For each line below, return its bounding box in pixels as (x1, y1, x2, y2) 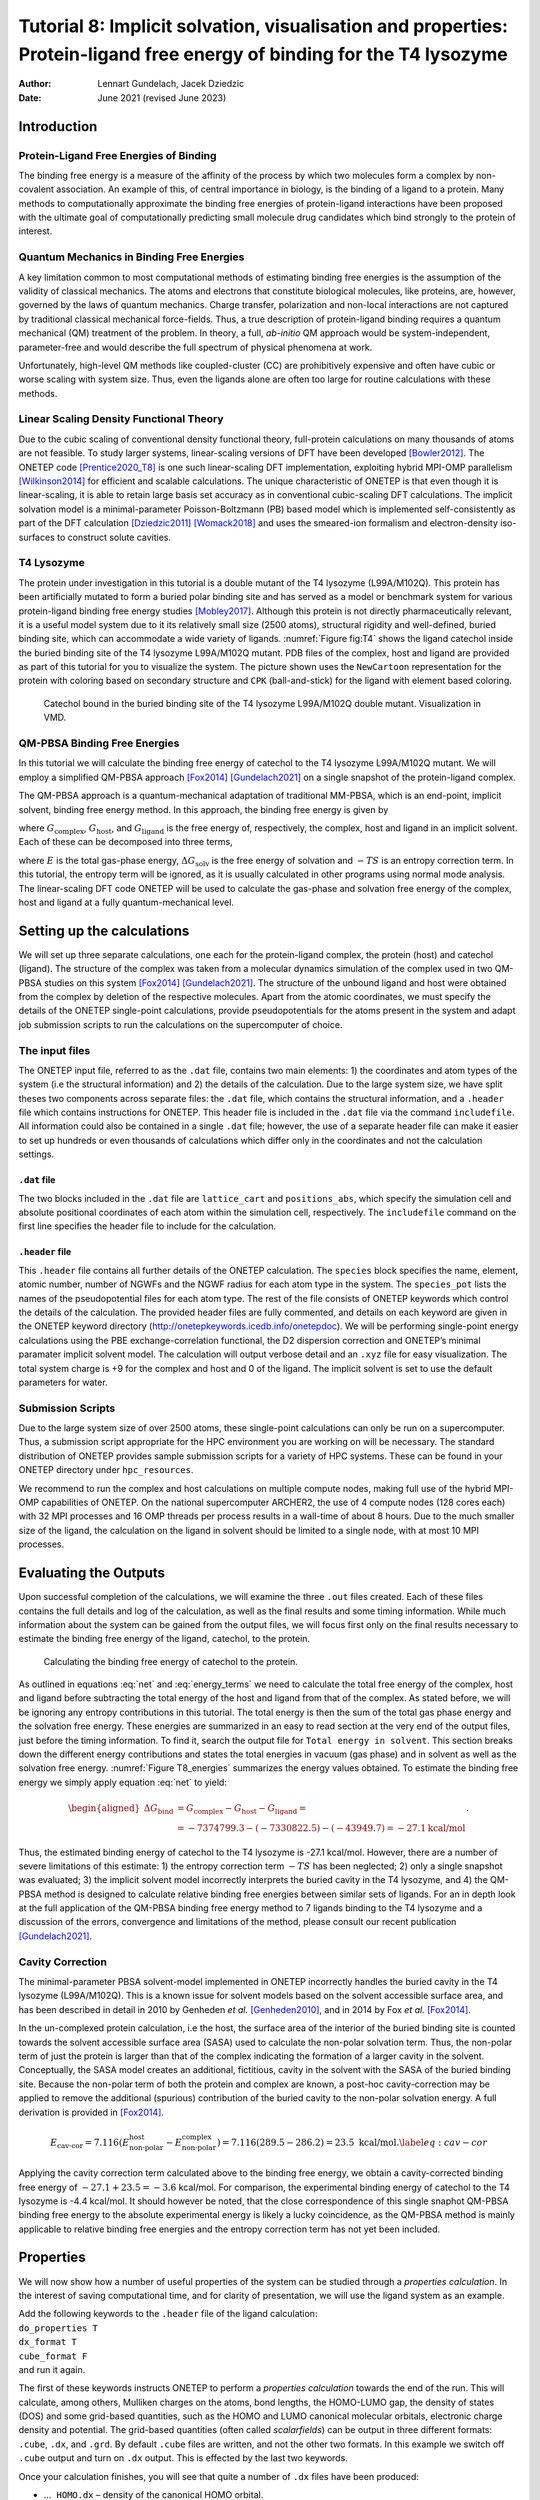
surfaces (18, 531, 55, 543)
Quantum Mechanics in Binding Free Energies (18, 250, 245, 264)
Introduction (18, 118, 98, 135)
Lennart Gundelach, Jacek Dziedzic (97, 78, 245, 90)
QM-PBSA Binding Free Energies (18, 736, 180, 750)
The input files (18, 1043, 91, 1057)
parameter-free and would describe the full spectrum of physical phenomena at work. (18, 341, 373, 353)
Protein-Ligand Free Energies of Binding (18, 148, 217, 162)
